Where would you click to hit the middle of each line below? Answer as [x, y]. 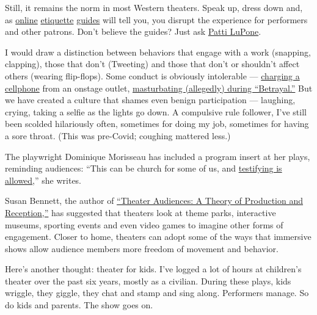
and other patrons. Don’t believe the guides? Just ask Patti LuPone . [133, 31]
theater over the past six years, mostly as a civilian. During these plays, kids [148, 281]
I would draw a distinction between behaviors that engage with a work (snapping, [158, 52]
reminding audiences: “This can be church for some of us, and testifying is [144, 168]
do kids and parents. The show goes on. [79, 305]
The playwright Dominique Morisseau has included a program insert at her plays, [158, 156]
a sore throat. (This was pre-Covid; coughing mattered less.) [118, 135]
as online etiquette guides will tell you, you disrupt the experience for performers [156, 19]
